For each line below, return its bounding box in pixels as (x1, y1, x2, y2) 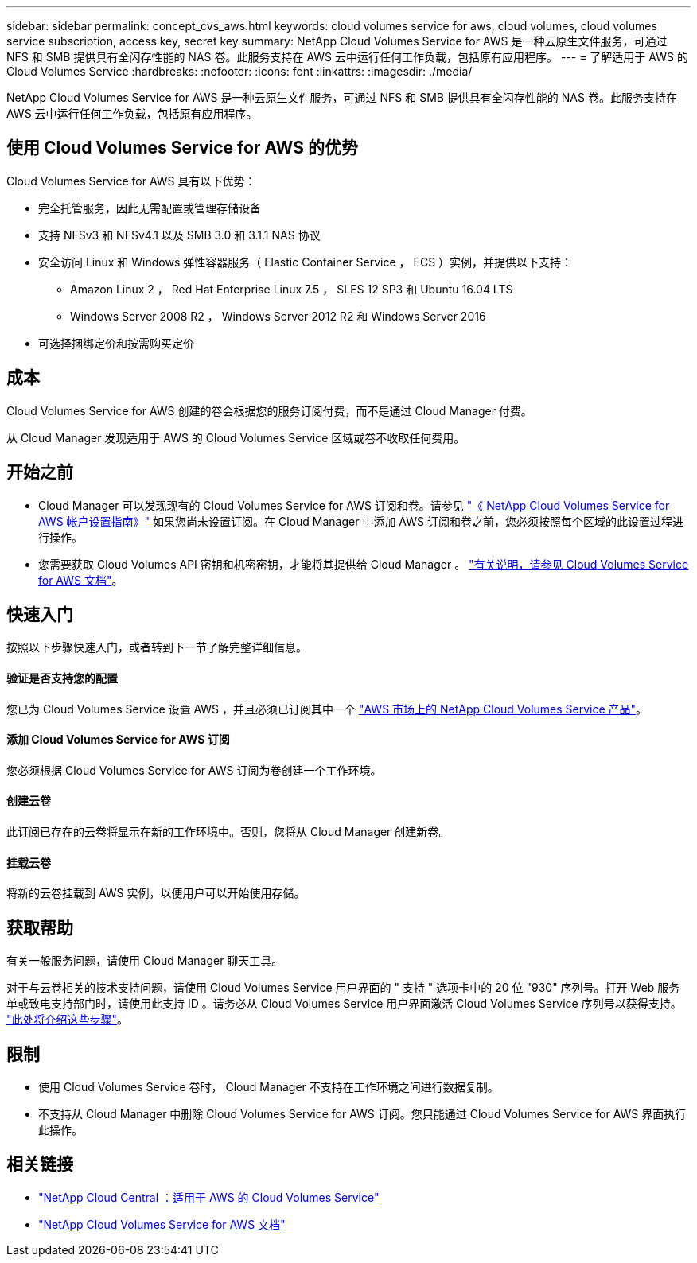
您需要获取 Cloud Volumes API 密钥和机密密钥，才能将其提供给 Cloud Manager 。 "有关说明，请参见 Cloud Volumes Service (38, 557, 689, 571)
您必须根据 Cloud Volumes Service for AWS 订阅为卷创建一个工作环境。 (6, 763, 382, 777)
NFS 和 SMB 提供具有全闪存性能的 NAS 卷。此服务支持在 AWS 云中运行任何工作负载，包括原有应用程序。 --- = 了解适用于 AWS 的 (6, 50, 688, 64)
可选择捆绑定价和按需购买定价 (38, 336, 194, 350)
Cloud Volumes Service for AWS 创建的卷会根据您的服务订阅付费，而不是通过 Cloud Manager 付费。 (6, 403, 532, 418)
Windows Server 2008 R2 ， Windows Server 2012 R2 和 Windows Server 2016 (70, 309, 486, 323)
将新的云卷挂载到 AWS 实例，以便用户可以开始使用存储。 (6, 886, 306, 900)
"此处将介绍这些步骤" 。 (6, 1012, 129, 1027)
